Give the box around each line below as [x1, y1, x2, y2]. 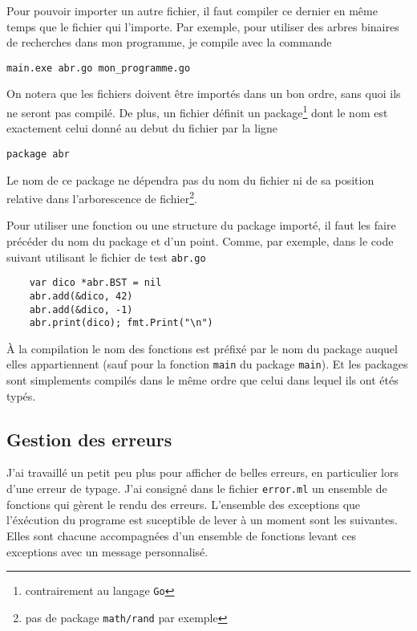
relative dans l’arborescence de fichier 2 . [6, 188, 197, 206]
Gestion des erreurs [6, 426, 172, 451]
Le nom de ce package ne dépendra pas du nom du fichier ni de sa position [6, 171, 374, 188]
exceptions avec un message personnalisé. [6, 543, 208, 560]
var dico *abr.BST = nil [29, 277, 162, 289]
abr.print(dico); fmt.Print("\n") [29, 317, 213, 329]
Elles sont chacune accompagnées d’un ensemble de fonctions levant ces [6, 527, 357, 543]
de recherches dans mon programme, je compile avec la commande [6, 34, 332, 51]
